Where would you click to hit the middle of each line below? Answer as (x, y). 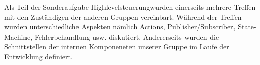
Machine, (18, 36)
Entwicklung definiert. (38, 56)
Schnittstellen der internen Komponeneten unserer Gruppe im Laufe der (117, 46)
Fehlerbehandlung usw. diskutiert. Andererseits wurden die (127, 36)
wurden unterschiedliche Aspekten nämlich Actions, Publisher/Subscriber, (120, 27)
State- (247, 27)
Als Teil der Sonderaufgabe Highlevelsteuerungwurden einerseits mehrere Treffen (130, 7)
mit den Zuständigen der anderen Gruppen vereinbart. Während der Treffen (123, 17)
